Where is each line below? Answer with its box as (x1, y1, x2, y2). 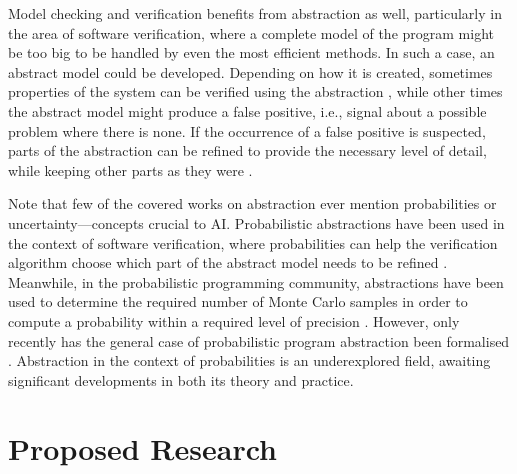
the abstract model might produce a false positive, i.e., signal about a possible (8, 100, 487, 121)
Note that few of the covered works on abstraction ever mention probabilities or (8, 193, 497, 214)
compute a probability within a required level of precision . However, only (8, 310, 460, 331)
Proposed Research (8, 428, 277, 469)
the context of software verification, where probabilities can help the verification (8, 232, 498, 253)
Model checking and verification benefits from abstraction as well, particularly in (8, 3, 502, 23)
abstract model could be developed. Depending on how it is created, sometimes (8, 61, 493, 82)
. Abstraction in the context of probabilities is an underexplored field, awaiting (8, 350, 491, 371)
